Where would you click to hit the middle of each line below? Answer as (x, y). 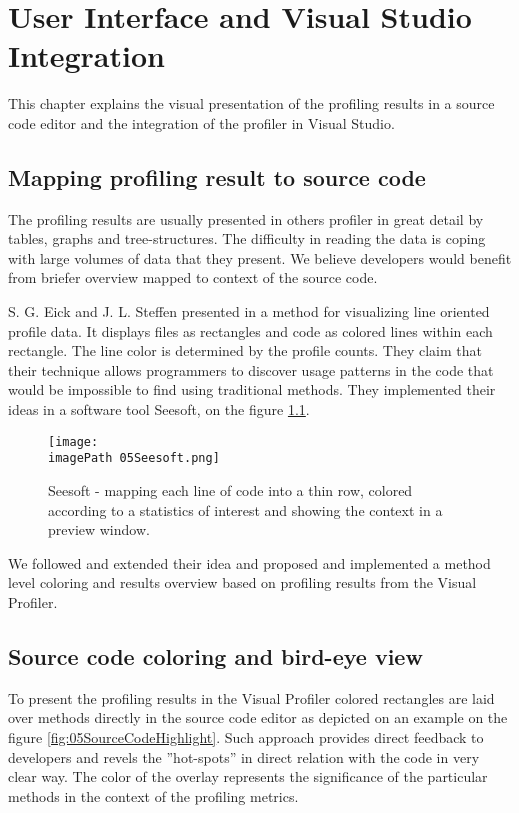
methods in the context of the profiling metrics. (153, 795)
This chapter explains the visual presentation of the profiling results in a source (251, 103)
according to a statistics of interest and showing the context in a (245, 509)
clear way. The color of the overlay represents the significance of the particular (248, 776)
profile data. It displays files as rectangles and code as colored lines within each (250, 330)
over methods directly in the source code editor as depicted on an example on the (258, 717)
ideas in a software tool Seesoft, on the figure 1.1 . (159, 409)
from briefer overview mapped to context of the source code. (193, 277)
